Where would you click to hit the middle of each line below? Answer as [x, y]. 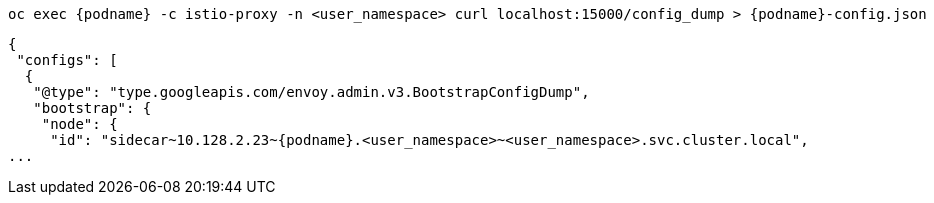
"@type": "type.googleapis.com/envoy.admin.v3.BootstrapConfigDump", [311, 92]
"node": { [79, 124]
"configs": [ [67, 60]
